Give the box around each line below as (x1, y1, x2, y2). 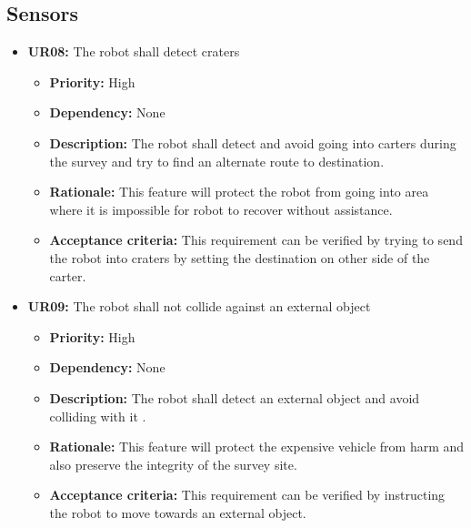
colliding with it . (49, 406, 146, 425)
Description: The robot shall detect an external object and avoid (49, 388, 420, 407)
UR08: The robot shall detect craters (27, 42, 240, 61)
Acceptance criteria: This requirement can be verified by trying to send (49, 230, 463, 249)
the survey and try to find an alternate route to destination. (49, 151, 385, 170)
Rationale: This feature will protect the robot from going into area (49, 182, 429, 201)
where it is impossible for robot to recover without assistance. (49, 199, 393, 218)
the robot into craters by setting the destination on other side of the (49, 248, 430, 267)
